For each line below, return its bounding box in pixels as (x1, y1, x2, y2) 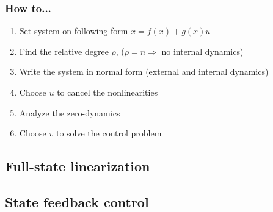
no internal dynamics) (161, 44, 244, 57)
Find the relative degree (19, 44, 109, 57)
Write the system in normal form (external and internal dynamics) (19, 65, 269, 78)
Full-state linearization (5, 157, 150, 175)
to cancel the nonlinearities (57, 86, 158, 98)
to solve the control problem (56, 127, 162, 140)
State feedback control (5, 192, 149, 211)
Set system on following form (19, 24, 128, 37)
